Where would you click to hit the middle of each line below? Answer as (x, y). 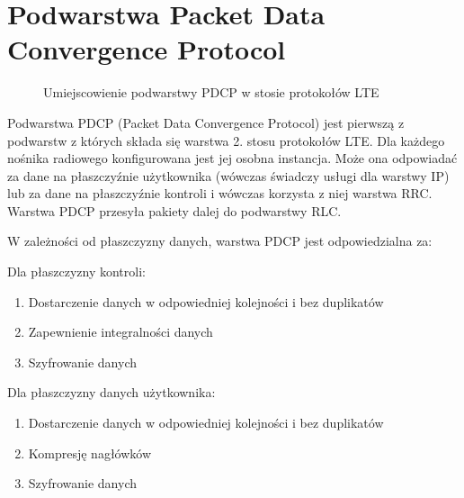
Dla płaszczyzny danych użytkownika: (112, 392)
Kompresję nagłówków (90, 453)
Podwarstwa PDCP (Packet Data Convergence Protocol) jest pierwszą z (206, 122)
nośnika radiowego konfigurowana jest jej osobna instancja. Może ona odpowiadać (232, 158)
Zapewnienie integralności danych (120, 332)
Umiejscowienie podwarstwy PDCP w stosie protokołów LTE (211, 92)
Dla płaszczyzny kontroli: (76, 272)
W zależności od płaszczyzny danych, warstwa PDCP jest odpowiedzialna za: (220, 241)
